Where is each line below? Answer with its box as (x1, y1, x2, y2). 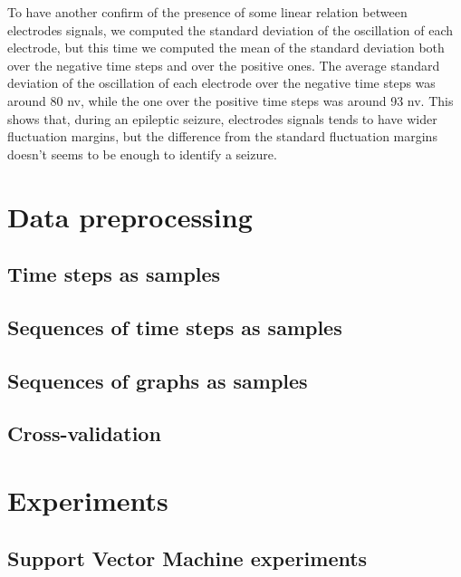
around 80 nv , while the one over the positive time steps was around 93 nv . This (7, 91, 454, 110)
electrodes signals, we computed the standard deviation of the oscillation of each (7, 20, 453, 39)
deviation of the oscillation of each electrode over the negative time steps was (7, 73, 436, 92)
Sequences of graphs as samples (7, 366, 308, 394)
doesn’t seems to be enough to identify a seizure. (7, 144, 277, 163)
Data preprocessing (7, 197, 253, 235)
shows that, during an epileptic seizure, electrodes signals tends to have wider (7, 109, 437, 128)
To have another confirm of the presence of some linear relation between (7, 3, 408, 21)
